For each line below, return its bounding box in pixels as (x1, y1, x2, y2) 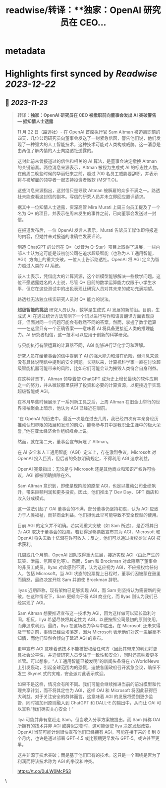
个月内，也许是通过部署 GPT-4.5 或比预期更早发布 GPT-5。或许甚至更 (17, 735, 160, 741)
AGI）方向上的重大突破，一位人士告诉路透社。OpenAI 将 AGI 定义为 (17, 257, 155, 263)
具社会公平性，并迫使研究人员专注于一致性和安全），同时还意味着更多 (17, 652, 159, 658)
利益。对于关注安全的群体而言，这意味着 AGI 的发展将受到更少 (21, 693, 149, 699)
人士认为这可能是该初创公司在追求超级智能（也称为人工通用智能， (21, 250, 157, 256)
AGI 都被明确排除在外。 (26, 472, 74, 478)
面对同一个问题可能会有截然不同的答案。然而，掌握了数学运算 (30, 319, 157, 325)
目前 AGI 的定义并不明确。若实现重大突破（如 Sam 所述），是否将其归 (17, 523, 159, 529)
